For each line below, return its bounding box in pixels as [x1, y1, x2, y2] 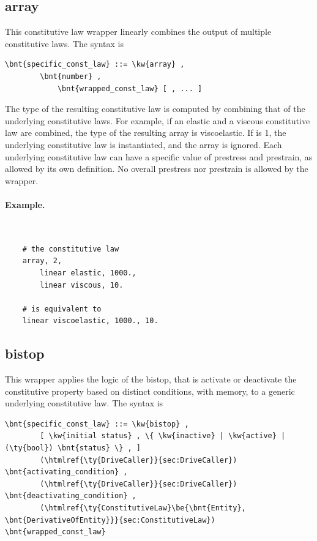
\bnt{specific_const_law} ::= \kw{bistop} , [5, 419, 189, 428]
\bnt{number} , [40, 72, 102, 81]
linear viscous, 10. [40, 280, 124, 289]
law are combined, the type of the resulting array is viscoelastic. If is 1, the [5, 126, 286, 139]
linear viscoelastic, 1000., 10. [22, 316, 158, 326]
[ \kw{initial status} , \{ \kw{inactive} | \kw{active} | [40, 431, 286, 441]
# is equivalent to [22, 304, 102, 313]
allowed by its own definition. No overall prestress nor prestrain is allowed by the [5, 162, 308, 175]
